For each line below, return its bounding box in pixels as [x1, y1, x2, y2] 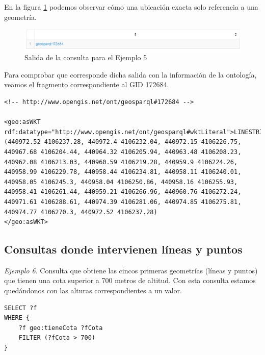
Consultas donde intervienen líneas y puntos [4, 241, 243, 257]
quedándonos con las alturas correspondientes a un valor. [4, 285, 182, 296]
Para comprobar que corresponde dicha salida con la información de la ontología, [4, 69, 257, 80]
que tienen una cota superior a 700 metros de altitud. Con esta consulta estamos [4, 275, 256, 286]
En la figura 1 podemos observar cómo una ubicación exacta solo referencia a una [4, 2, 258, 12]
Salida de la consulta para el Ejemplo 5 [24, 52, 147, 63]
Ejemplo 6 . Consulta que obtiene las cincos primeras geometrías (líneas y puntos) [4, 265, 258, 275]
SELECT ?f [4, 304, 37, 312]
